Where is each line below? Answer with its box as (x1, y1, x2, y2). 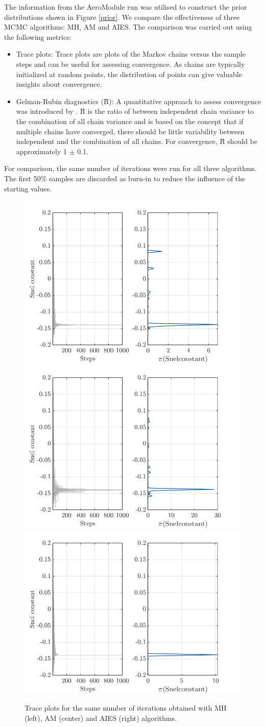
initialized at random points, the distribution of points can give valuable (16, 68, 242, 79)
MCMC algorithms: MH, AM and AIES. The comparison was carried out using (4, 21, 252, 32)
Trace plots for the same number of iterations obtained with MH (25, 702, 227, 713)
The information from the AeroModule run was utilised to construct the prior (4, 2, 247, 12)
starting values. (4, 183, 52, 193)
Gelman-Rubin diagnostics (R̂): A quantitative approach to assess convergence (16, 95, 261, 106)
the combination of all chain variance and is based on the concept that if (16, 115, 244, 126)
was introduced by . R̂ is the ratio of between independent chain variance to (16, 106, 254, 116)
